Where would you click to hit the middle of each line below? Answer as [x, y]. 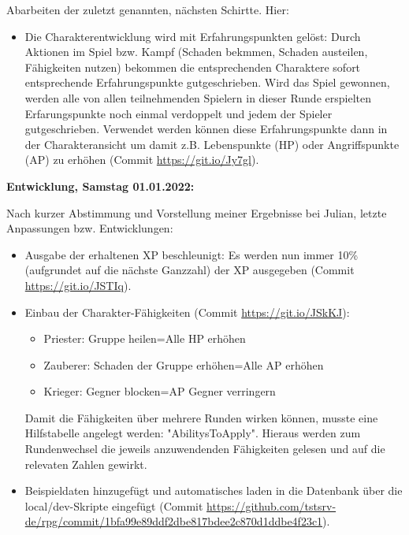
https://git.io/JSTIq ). [78, 285]
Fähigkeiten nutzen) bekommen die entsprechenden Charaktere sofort [193, 67]
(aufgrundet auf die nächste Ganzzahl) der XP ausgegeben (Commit [190, 270]
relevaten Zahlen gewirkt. [86, 464]
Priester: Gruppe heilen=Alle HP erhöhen [145, 338]
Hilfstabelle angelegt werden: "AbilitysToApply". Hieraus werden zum [193, 433]
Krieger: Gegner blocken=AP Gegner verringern [160, 391]
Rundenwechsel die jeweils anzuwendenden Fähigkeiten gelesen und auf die [205, 449]
